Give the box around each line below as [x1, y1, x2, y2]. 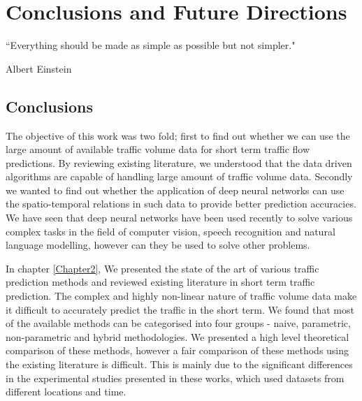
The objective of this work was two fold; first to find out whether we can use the [6, 128, 350, 143]
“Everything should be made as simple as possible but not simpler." [6, 38, 296, 52]
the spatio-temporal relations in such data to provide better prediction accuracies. [6, 196, 356, 211]
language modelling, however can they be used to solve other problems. [6, 238, 310, 252]
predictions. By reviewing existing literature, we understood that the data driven [6, 155, 352, 170]
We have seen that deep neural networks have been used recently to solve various [6, 210, 353, 225]
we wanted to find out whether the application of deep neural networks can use [6, 182, 345, 197]
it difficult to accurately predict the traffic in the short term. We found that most [6, 302, 354, 316]
